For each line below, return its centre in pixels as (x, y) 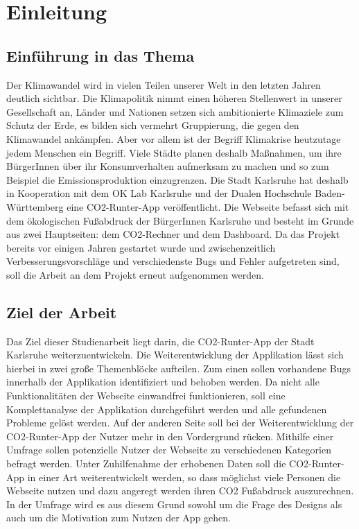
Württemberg (35, 206)
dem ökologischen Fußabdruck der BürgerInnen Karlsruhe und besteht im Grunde (180, 220)
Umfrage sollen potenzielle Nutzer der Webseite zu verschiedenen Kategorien (169, 450)
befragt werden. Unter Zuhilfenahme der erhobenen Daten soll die (146, 463)
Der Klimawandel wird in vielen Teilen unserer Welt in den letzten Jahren (164, 84)
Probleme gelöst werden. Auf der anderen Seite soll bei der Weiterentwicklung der (180, 423)
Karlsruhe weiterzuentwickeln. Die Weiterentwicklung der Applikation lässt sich (175, 355)
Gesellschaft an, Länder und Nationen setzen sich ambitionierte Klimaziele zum (175, 111)
